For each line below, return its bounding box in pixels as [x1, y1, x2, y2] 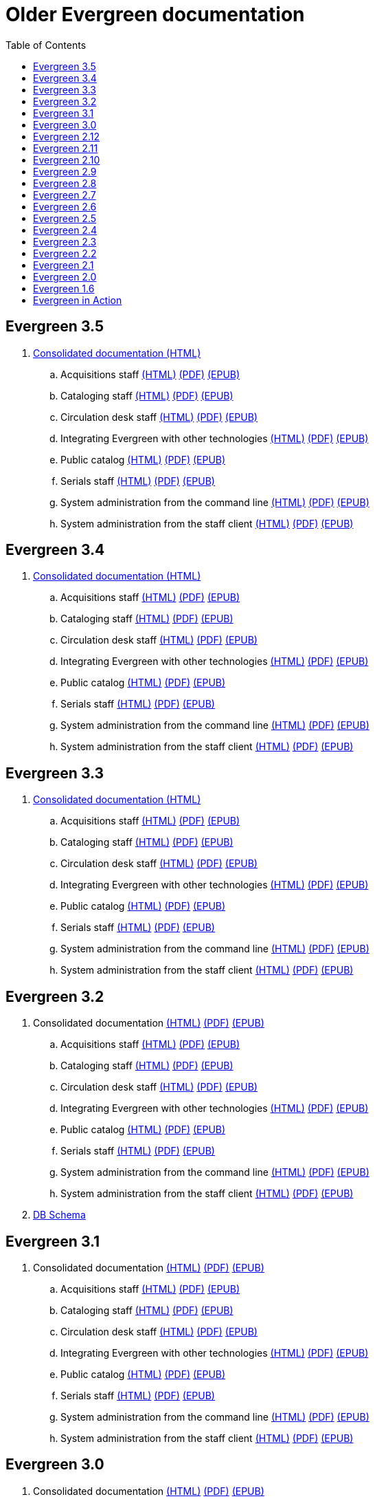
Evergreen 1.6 [33, 282, 95, 294]
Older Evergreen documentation [5, 3, 305, 26]
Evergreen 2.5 [33, 212, 97, 224]
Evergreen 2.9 [33, 165, 97, 177]
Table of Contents [5, 39, 87, 51]
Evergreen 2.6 [33, 200, 97, 212]
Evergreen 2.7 [33, 188, 96, 201]
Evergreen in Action [33, 294, 122, 306]
